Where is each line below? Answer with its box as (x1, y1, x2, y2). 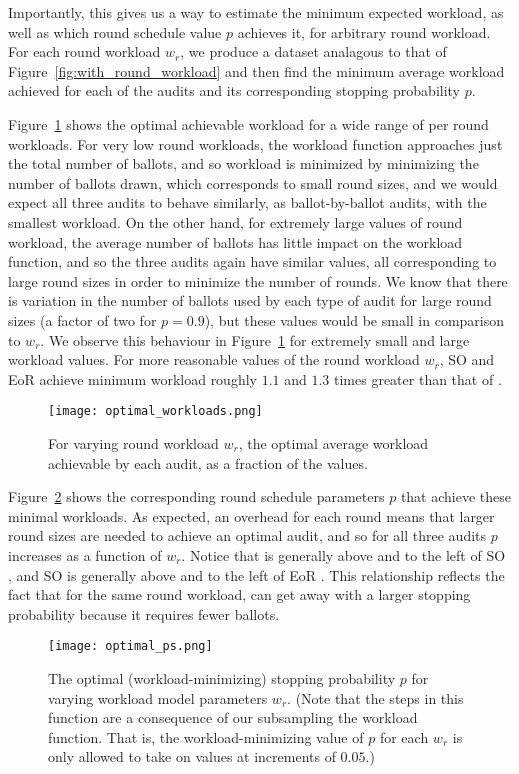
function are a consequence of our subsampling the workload (48, 707, 418, 728)
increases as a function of (8, 544, 162, 565)
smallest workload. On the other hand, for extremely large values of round (8, 211, 463, 232)
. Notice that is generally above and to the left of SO (181, 544, 506, 565)
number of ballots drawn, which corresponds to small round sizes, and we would (8, 172, 498, 193)
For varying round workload (48, 432, 219, 453)
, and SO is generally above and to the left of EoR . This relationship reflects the (8, 564, 505, 585)
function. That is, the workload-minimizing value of (48, 726, 364, 747)
